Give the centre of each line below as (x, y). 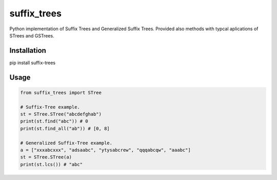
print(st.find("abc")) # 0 (54, 121)
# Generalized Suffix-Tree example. (66, 143)
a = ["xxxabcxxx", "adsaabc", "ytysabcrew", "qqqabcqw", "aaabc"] (105, 150)
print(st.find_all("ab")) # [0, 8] (65, 128)
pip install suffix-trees (33, 63)
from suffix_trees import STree (61, 93)
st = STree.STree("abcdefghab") (61, 114)
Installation (28, 51)
